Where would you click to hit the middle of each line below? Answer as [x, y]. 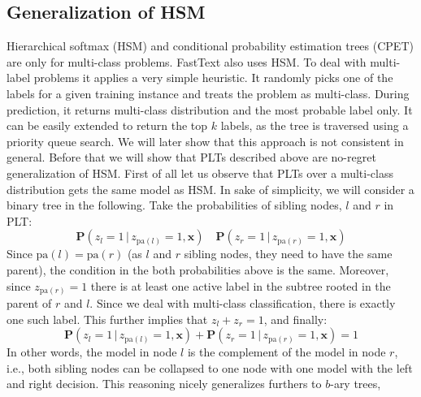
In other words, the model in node [92, 352]
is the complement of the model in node [286, 352]
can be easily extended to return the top [107, 125]
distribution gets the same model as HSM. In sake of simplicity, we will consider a [210, 189]
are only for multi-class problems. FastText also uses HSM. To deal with [187, 61]
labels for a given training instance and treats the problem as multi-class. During [208, 93]
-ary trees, [356, 384]
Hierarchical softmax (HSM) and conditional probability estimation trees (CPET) [210, 46]
